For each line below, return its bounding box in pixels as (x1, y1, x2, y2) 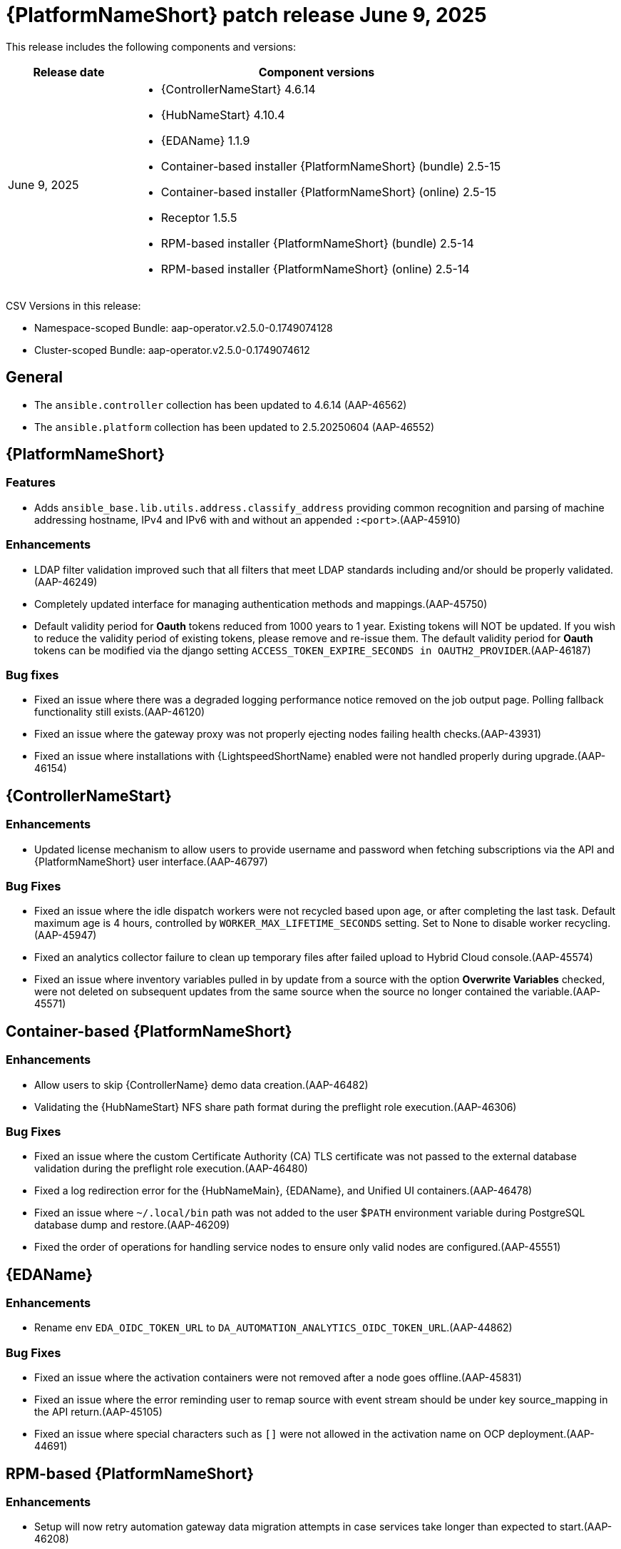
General (6, 368, 63, 387)
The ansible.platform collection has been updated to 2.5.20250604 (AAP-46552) (34, 420, 435, 433)
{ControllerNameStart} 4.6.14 (160, 81, 316, 96)
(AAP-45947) (34, 929, 97, 942)
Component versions (258, 64, 375, 79)
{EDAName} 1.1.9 (160, 133, 250, 148)
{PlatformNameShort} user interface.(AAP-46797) (34, 855, 268, 868)
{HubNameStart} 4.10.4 (160, 107, 285, 122)
